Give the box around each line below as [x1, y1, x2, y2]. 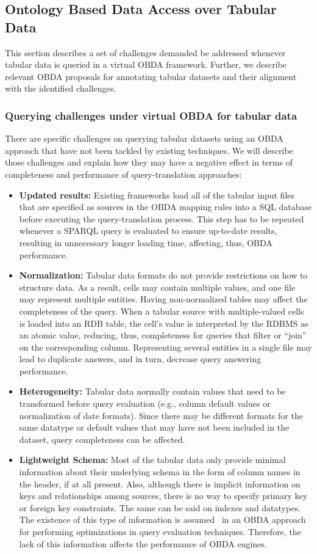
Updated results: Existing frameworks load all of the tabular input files [19, 188, 295, 201]
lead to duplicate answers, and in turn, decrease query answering [19, 352, 262, 365]
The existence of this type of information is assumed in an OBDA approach [19, 513, 306, 526]
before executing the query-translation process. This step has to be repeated [19, 212, 304, 225]
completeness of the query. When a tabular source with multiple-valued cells [19, 304, 304, 317]
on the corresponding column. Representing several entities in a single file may [19, 340, 313, 353]
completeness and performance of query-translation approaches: [5, 167, 242, 180]
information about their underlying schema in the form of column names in [19, 465, 301, 478]
